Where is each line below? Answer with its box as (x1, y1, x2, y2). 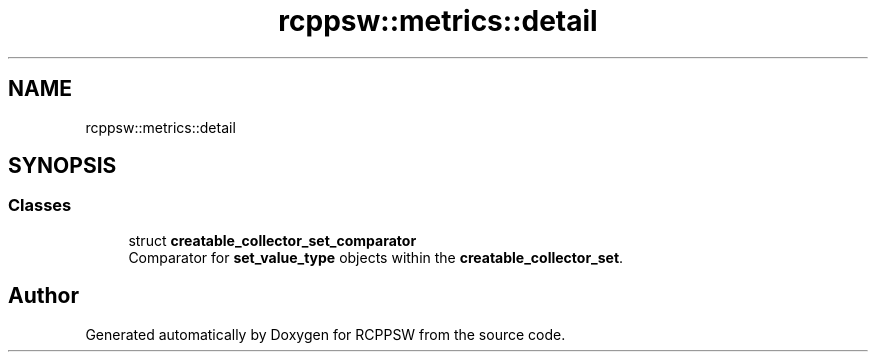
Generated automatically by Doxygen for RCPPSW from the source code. (85, 325, 566, 343)
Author (8, 283, 79, 309)
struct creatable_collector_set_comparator (128, 231, 417, 249)
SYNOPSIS (8, 153, 117, 179)
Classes (8, 195, 72, 216)
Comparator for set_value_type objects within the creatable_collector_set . (128, 248, 624, 266)
